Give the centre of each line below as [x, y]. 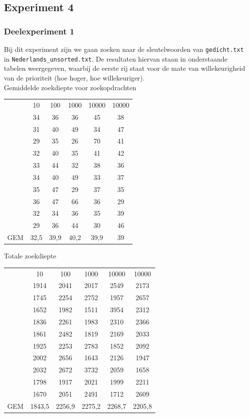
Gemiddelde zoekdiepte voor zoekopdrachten [70, 87]
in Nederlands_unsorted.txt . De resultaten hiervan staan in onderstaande [116, 58]
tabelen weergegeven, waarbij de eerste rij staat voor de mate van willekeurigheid [124, 68]
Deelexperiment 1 [39, 31]
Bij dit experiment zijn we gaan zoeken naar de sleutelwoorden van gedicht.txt [124, 49]
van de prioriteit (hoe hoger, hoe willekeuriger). [74, 77]
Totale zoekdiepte [30, 256]
